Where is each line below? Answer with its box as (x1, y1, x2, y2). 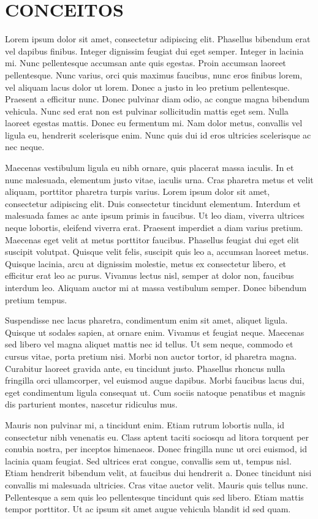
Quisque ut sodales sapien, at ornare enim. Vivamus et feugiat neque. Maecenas (5, 325, 305, 338)
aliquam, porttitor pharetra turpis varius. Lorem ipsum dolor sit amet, (5, 185, 270, 198)
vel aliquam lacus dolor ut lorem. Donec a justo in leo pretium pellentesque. (5, 80, 290, 93)
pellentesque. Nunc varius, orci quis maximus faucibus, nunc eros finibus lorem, (5, 68, 303, 81)
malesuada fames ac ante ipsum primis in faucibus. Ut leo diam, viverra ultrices (5, 209, 305, 222)
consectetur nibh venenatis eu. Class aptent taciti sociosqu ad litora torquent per (5, 430, 309, 443)
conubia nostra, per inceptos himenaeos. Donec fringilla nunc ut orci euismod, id (5, 442, 308, 455)
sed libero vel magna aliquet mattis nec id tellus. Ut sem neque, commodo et (5, 338, 293, 350)
